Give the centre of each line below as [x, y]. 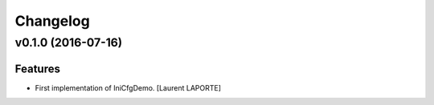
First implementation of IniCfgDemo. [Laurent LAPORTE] [128, 87]
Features [37, 69]
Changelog [52, 21]
